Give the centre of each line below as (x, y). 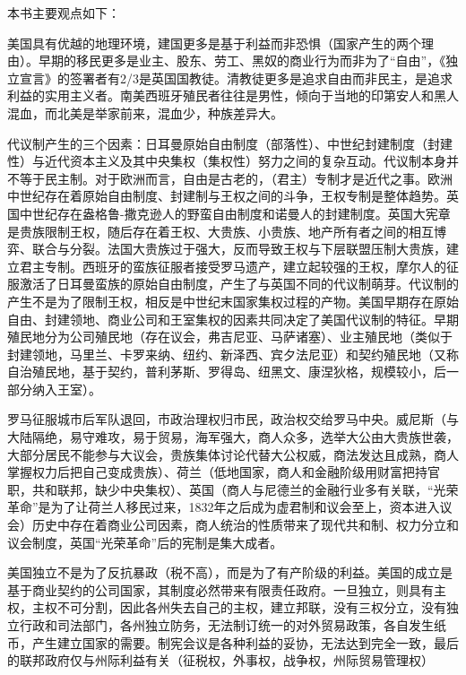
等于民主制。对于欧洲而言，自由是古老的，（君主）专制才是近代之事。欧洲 (236, 178)
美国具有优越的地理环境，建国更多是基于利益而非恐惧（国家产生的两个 (214, 43)
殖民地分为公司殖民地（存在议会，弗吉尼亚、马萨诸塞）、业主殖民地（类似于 (230, 337)
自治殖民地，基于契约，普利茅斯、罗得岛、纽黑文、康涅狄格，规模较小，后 (227, 372)
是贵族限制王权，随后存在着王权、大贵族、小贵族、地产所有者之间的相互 (220, 231)
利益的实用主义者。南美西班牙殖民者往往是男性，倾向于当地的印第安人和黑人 (233, 95)
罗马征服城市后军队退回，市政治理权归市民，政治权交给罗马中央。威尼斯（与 (233, 419)
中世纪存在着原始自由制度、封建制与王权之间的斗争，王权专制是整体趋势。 (227, 196)
